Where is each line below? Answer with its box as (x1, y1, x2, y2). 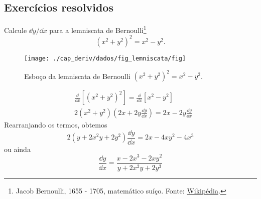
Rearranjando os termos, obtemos (4, 119, 107, 130)
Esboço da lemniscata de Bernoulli (24, 70, 130, 81)
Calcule (4, 24, 27, 35)
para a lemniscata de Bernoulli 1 (49, 23, 147, 35)
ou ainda (4, 143, 31, 154)
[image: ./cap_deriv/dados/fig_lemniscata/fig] (24, 54, 186, 62)
